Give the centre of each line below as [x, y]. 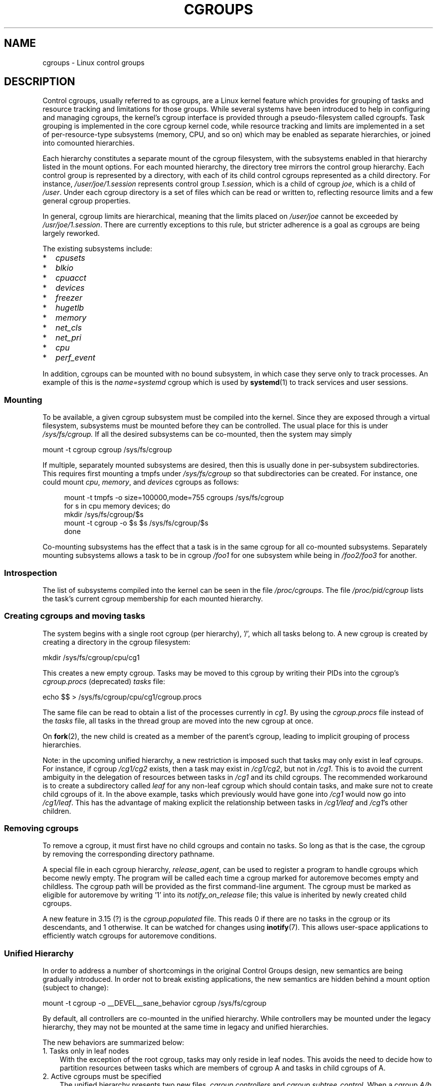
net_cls [69, 328]
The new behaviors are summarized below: [113, 1043]
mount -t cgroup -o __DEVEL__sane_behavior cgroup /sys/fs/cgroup [154, 1003]
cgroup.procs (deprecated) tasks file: [104, 681]
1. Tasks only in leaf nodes [86, 1051]
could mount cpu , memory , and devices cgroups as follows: [141, 482]
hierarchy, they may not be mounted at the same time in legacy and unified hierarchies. [186, 1027]
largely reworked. [71, 233]
